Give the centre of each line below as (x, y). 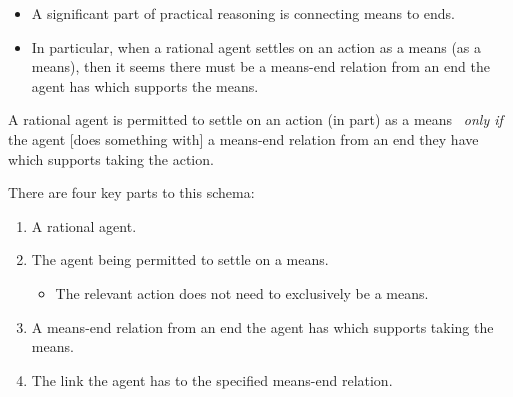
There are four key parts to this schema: (131, 192)
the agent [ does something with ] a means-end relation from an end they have (243, 138)
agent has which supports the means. (145, 85)
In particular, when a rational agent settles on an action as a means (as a (256, 46)
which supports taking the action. (111, 158)
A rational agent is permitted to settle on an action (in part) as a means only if (255, 119)
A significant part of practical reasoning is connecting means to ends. (243, 13)
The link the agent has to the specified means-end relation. (212, 379)
